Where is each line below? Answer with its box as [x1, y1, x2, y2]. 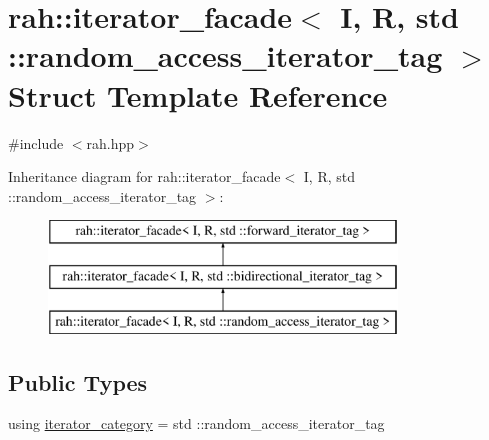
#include [8, 132, 64, 153]
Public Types [8, 366, 148, 397]
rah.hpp [86, 132, 135, 153]
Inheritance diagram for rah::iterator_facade [8, 166, 281, 187]
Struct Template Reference [8, 74, 388, 115]
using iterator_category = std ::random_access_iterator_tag [8, 413, 385, 434]
